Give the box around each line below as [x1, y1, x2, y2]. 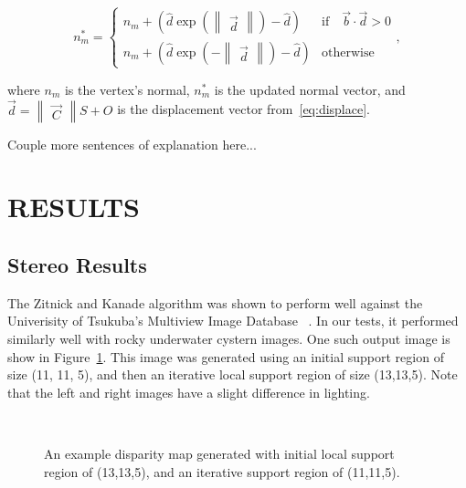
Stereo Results [7, 250, 147, 278]
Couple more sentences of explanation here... [7, 134, 257, 153]
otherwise [322, 46, 375, 59]
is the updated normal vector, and [214, 79, 406, 99]
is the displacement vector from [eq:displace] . [117, 99, 370, 119]
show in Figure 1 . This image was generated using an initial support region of [7, 347, 444, 366]
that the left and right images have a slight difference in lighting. [7, 382, 370, 401]
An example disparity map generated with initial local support [44, 443, 395, 462]
